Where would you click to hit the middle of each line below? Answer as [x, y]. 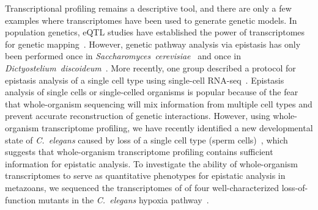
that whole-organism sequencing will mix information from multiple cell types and [159, 103]
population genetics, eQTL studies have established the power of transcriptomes [155, 32]
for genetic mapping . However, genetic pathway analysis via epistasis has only [153, 44]
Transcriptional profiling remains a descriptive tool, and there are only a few [148, 8]
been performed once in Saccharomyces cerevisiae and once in [123, 56]
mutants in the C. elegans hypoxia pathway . [124, 199]
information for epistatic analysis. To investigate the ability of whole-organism [151, 163]
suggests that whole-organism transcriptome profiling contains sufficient [139, 152]
